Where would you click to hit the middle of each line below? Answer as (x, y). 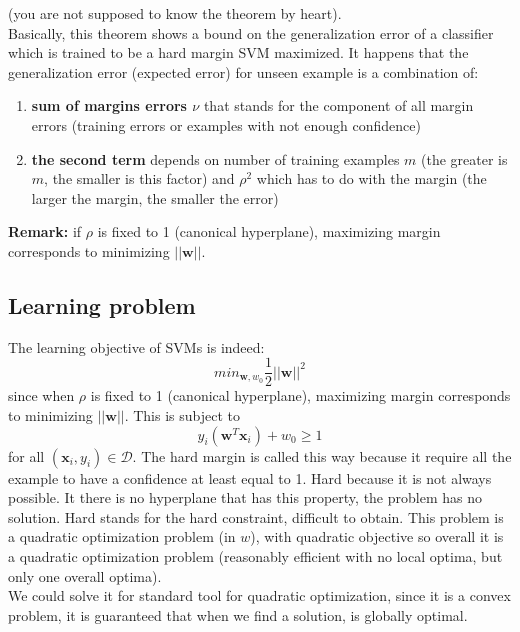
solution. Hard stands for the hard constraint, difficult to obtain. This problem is (256, 516)
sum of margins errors (109, 105)
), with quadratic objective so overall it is (377, 536)
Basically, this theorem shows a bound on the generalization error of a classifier (251, 32)
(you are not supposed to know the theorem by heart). (175, 13)
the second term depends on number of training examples (215, 158)
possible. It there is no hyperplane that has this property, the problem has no (245, 497)
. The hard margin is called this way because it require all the (322, 455)
